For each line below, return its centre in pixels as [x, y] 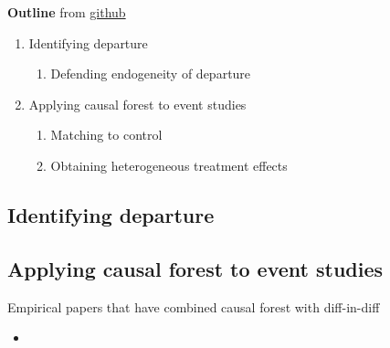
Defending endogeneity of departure [151, 74]
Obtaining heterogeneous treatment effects [169, 165]
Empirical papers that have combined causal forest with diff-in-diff [194, 306]
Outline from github [67, 12]
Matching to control [106, 135]
